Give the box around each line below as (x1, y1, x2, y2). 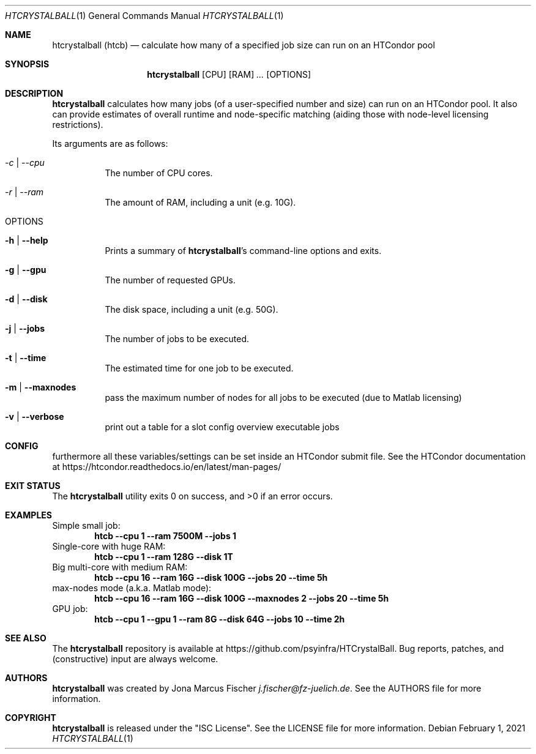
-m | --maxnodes (5, 382, 76, 392)
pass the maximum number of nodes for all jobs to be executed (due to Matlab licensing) (105, 392, 462, 403)
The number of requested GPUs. (105, 275, 236, 285)
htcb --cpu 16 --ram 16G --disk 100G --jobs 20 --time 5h (94, 572, 328, 583)
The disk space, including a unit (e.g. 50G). (105, 304, 278, 315)
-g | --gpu (5, 264, 47, 275)
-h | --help (5, 235, 48, 245)
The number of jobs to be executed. (105, 334, 250, 344)
